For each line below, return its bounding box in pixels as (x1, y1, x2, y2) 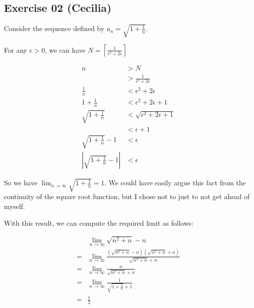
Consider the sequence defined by (4, 23, 105, 34)
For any (4, 44, 27, 55)
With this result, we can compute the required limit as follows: (4, 217, 194, 228)
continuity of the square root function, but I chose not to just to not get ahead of (4, 191, 250, 202)
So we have (4, 177, 37, 188)
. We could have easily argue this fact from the (104, 177, 246, 188)
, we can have (44, 44, 86, 55)
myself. (4, 201, 25, 211)
